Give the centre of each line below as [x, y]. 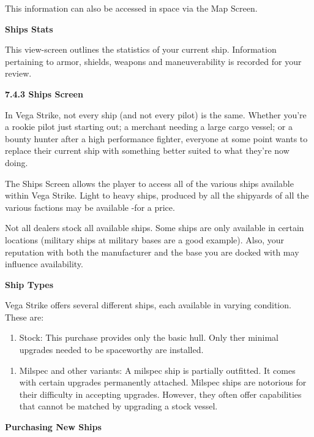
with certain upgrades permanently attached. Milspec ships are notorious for [163, 382]
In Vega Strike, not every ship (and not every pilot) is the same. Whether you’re [156, 114]
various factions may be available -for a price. [90, 207]
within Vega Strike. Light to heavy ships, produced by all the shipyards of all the [157, 195]
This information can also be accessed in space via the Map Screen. [131, 8]
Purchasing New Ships [53, 427]
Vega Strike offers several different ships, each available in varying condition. [148, 305]
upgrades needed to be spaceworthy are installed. [111, 350]
